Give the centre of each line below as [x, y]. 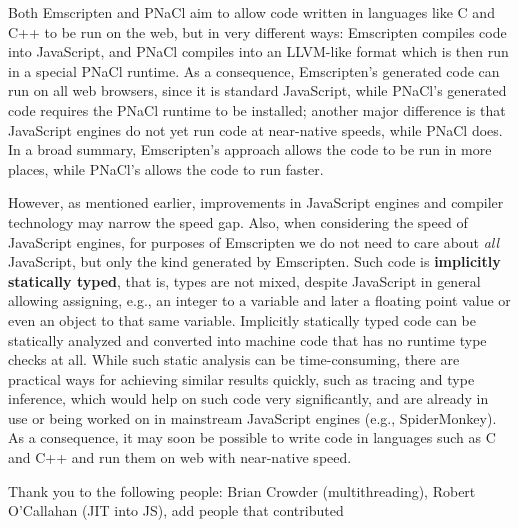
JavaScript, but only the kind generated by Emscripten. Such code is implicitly [254, 261]
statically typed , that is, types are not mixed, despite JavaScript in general [244, 280]
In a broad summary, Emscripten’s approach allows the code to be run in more [250, 149]
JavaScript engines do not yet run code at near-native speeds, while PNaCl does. [255, 129]
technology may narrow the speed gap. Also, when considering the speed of [238, 221]
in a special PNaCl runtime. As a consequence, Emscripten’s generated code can [254, 70]
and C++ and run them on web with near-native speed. [180, 457]
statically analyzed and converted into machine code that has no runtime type [247, 339]
